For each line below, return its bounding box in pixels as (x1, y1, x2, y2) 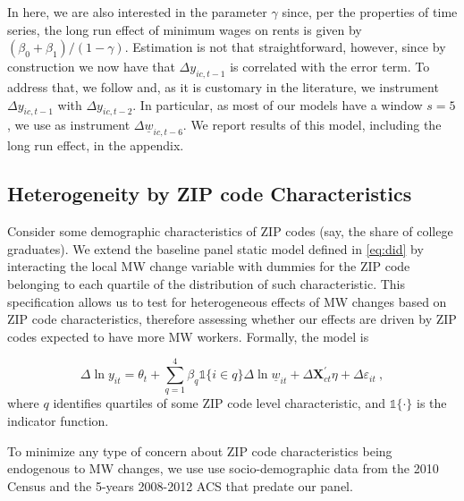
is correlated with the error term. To (230, 57, 430, 76)
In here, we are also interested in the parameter (7, 3, 267, 21)
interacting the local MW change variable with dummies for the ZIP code (7, 257, 410, 276)
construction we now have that (7, 57, 175, 76)
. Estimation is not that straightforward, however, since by (124, 38, 446, 56)
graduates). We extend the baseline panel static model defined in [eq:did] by (7, 239, 424, 258)
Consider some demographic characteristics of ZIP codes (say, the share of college (7, 222, 453, 241)
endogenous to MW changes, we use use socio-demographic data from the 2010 (7, 459, 439, 478)
